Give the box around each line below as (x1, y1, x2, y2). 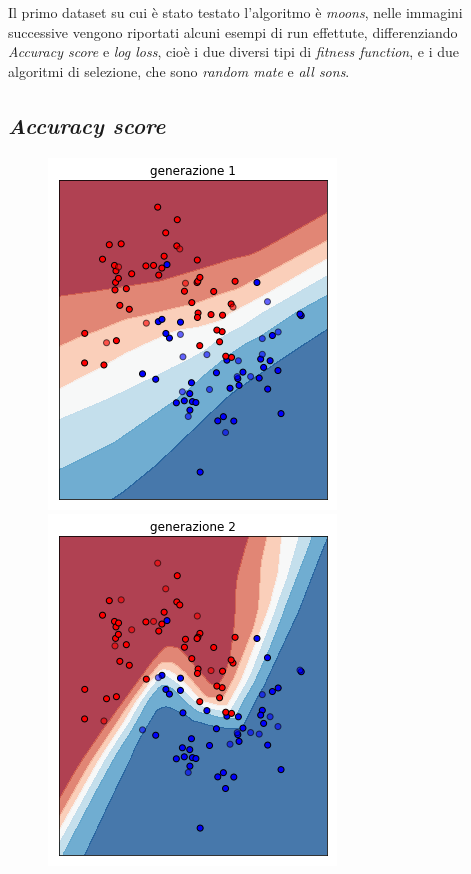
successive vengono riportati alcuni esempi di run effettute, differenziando (8, 21, 458, 42)
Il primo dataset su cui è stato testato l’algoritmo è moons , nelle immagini (8, 2, 463, 22)
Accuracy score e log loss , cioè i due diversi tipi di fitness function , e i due (8, 41, 460, 62)
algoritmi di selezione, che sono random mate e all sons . (8, 60, 350, 81)
